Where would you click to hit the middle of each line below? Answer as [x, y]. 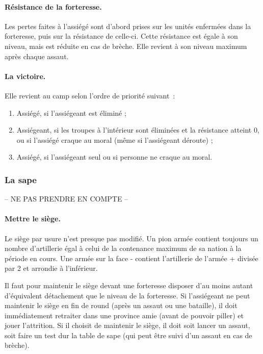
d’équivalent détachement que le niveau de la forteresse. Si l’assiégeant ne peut [127, 295]
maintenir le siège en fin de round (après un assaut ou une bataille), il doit [121, 305]
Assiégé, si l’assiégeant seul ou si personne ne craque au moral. [114, 157]
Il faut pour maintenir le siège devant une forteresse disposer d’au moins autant [129, 285]
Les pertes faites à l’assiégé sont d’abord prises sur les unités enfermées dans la [128, 26]
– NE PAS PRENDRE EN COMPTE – [67, 199]
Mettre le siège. [33, 219]
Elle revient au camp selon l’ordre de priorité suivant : [90, 95]
